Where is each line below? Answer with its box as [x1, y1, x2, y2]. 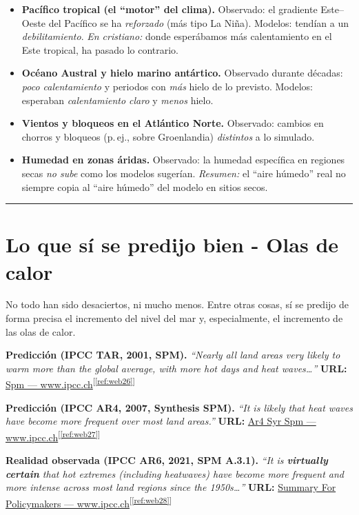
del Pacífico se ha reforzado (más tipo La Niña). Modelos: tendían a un [48, 15, 349, 30]
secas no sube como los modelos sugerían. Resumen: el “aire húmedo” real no [21, 165, 346, 180]
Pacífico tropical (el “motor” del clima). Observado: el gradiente [21, 2, 318, 16]
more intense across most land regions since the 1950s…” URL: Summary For [6, 480, 336, 494]
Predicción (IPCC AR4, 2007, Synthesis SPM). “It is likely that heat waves [6, 400, 353, 414]
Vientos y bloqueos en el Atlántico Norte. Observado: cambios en [21, 116, 324, 130]
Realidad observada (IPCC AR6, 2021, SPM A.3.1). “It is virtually [6, 453, 328, 467]
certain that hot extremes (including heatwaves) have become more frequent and [6, 466, 344, 481]
